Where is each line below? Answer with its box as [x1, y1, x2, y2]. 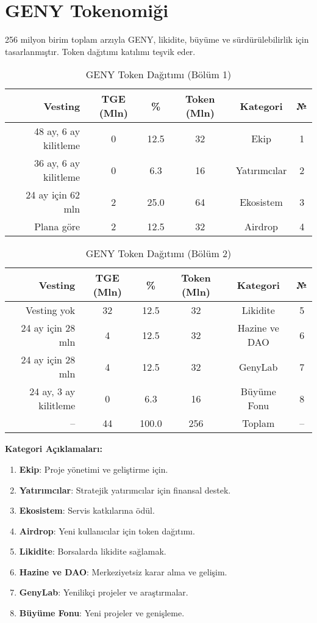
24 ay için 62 [26, 188, 80, 202]
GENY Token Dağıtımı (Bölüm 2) [85, 246, 232, 261]
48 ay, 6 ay [34, 124, 80, 139]
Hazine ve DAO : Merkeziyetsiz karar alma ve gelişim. [19, 565, 227, 578]
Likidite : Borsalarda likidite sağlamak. [19, 545, 166, 558]
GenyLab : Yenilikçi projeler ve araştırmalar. [19, 586, 188, 599]
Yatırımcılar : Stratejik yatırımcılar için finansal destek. [19, 483, 231, 496]
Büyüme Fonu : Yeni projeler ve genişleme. [19, 607, 185, 619]
